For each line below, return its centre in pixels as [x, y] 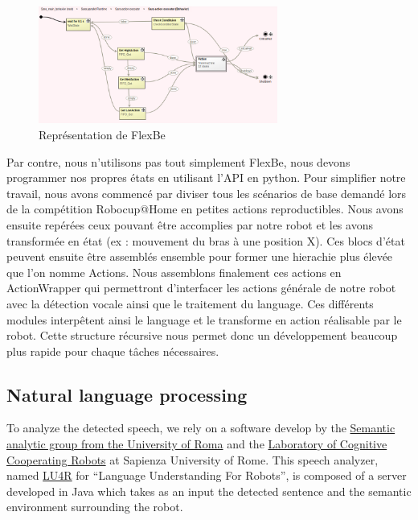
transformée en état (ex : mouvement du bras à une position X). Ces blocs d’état [206, 240]
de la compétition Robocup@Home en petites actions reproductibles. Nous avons [205, 209]
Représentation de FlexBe [102, 134]
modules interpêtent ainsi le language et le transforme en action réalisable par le [204, 319]
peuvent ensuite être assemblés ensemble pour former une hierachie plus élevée [200, 256]
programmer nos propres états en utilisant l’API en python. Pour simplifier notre [206, 177]
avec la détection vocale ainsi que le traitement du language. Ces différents [190, 303]
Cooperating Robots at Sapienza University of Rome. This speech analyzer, [193, 459]
